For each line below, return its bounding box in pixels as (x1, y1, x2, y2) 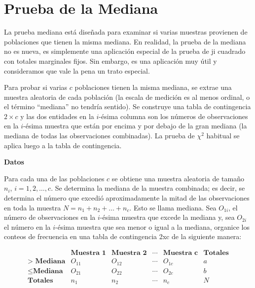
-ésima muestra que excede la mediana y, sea (100, 212, 235, 222)
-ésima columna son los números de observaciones (99, 111, 248, 121)
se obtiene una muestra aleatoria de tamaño (111, 173, 244, 183)
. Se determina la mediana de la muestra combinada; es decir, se (51, 183, 245, 193)
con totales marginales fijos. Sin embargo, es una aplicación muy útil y (4, 55, 217, 66)
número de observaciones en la (4, 212, 96, 222)
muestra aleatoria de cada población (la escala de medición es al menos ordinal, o (4, 91, 250, 102)
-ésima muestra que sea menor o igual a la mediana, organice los (55, 221, 250, 232)
